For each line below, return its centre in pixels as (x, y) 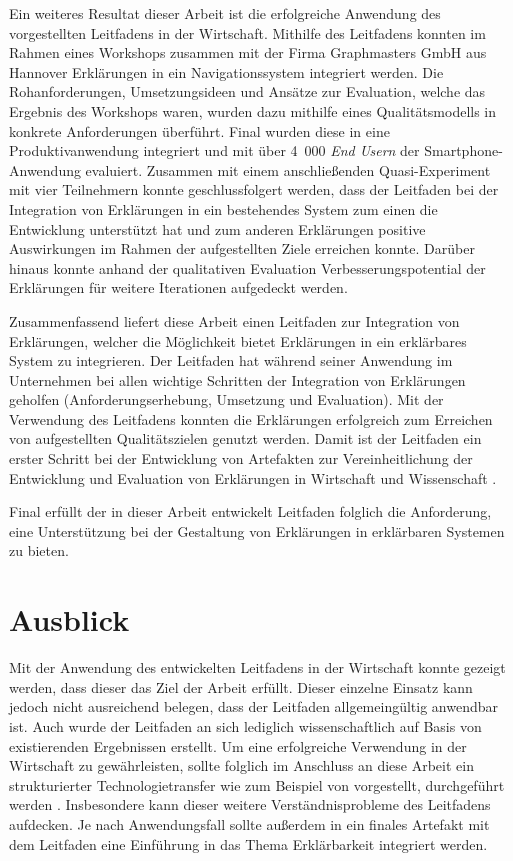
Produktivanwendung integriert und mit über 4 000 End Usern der (214, 150)
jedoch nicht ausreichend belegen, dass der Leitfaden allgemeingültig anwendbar (254, 706)
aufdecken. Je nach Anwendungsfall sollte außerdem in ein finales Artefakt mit (249, 823)
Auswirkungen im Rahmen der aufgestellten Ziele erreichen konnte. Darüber (242, 248)
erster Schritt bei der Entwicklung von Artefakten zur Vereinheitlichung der (241, 458)
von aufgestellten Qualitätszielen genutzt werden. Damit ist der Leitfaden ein (245, 438)
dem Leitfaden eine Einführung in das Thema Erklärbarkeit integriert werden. (248, 843)
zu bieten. (39, 550)
